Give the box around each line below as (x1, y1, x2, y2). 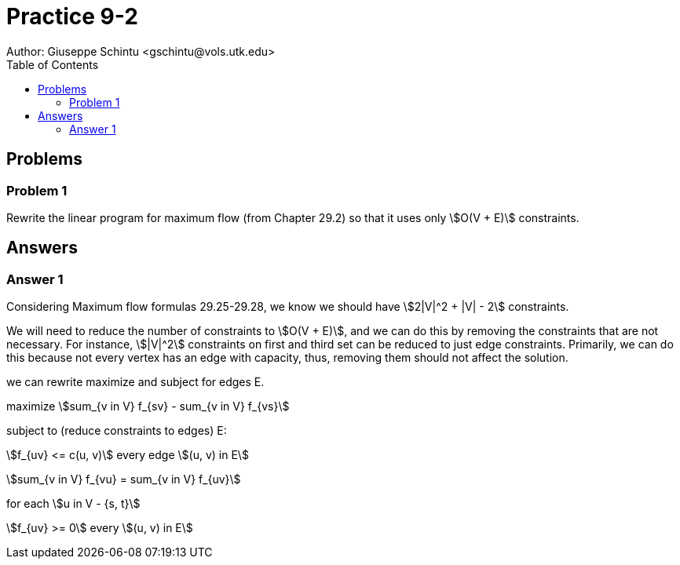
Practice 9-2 (6, 3, 138, 30)
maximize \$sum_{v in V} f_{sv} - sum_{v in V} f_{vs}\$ (6, 399, 290, 414)
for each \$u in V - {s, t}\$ (6, 497, 141, 511)
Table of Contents (6, 57, 99, 71)
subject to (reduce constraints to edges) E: (6, 424, 227, 438)
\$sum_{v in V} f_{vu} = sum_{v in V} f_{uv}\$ (6, 472, 241, 487)
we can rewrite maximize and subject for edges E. (6, 375, 265, 389)
